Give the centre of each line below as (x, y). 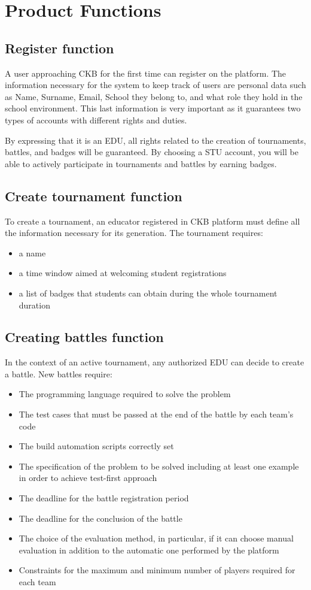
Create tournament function (94, 196)
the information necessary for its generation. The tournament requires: (134, 233)
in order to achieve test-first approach (88, 478)
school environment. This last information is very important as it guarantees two (153, 108)
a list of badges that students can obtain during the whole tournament (148, 293)
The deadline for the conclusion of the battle (100, 518)
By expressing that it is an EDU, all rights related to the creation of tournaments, (155, 140)
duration (34, 305)
